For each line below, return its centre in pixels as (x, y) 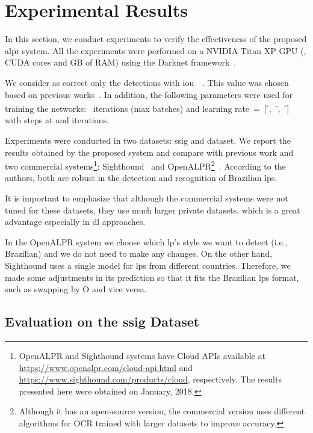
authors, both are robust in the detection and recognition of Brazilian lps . (141, 178)
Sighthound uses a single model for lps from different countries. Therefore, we (148, 265)
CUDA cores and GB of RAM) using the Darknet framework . (121, 62)
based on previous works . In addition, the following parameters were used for (149, 94)
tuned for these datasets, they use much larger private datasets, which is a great (153, 210)
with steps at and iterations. (57, 120)
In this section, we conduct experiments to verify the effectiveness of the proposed (156, 39)
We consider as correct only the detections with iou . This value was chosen (147, 82)
